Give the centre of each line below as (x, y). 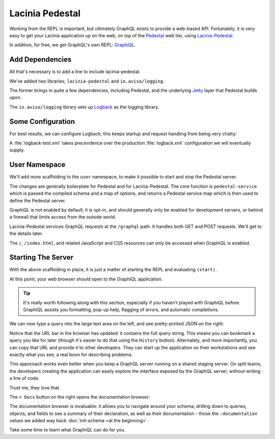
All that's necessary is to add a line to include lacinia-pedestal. (75, 72)
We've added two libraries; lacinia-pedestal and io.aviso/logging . (87, 81)
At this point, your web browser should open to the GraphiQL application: (86, 279)
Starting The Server (42, 257)
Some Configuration (42, 122)
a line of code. (24, 378)
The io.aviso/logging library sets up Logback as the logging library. (84, 107)
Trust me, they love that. (35, 388)
